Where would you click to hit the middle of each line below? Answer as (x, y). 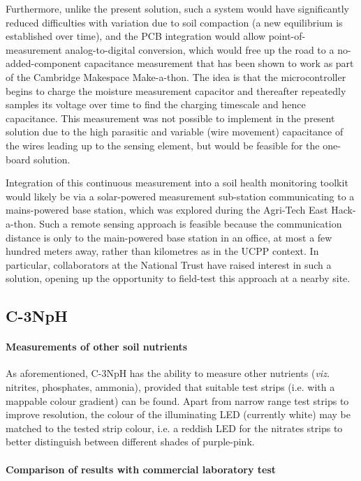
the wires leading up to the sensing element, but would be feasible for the (163, 145)
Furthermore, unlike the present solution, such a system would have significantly (177, 8)
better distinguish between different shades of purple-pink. (130, 442)
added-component (44, 63)
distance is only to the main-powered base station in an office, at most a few (169, 237)
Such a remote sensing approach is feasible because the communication (191, 223)
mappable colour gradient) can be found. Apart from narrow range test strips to (177, 400)
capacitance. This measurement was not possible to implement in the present (170, 118)
